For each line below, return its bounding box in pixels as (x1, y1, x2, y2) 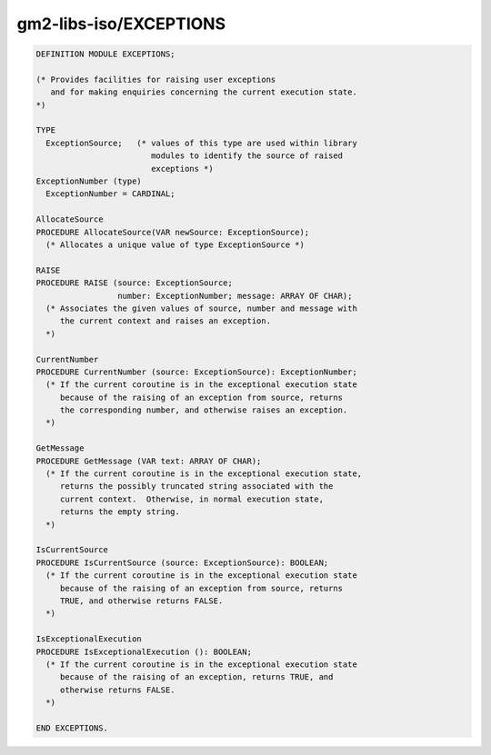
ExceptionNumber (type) (35, 176, 143, 186)
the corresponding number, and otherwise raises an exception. (59, 405, 348, 415)
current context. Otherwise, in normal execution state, (59, 493, 325, 504)
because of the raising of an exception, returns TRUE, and (59, 672, 334, 682)
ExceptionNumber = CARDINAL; (45, 189, 176, 199)
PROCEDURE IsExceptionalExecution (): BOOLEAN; (35, 646, 252, 657)
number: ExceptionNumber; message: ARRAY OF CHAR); (116, 291, 353, 301)
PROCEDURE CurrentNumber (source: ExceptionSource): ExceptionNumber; (35, 366, 358, 377)
